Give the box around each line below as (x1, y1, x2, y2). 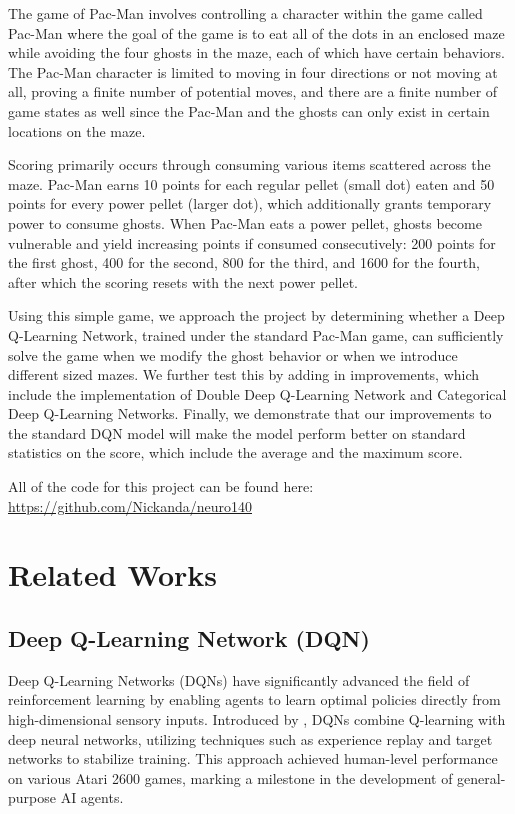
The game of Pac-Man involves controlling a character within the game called (8, 3, 483, 23)
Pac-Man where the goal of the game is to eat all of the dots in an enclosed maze (8, 22, 505, 43)
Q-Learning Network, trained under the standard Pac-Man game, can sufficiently (8, 324, 504, 345)
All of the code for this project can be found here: (8, 476, 314, 497)
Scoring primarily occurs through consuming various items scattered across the (8, 154, 491, 175)
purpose (8, 787, 56, 808)
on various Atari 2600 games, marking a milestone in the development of (8, 767, 453, 788)
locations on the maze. (8, 120, 146, 141)
